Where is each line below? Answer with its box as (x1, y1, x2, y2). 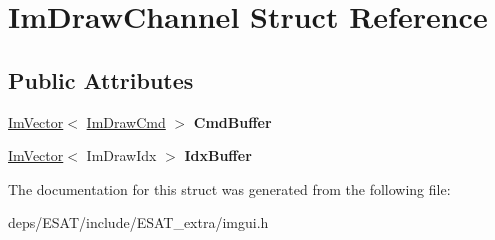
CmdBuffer (193, 111, 272, 132)
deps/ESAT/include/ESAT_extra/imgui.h (8, 212, 269, 233)
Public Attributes (8, 64, 194, 95)
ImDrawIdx (86, 145, 157, 166)
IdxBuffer (184, 145, 252, 166)
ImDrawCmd (86, 111, 166, 132)
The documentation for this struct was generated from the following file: (8, 178, 451, 199)
